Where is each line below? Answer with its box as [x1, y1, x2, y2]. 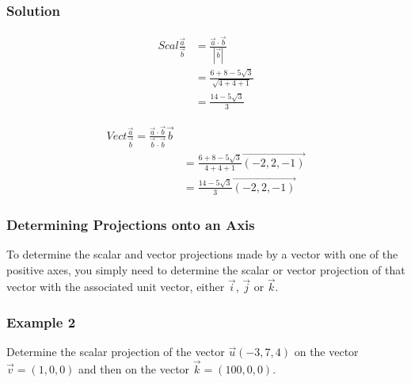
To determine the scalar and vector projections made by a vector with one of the [6, 246, 398, 262]
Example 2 [6, 312, 76, 331]
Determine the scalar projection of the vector [6, 343, 225, 360]
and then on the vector [78, 361, 190, 377]
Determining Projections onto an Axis [6, 214, 255, 234]
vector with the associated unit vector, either [6, 278, 225, 295]
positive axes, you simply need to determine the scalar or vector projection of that [6, 261, 405, 278]
